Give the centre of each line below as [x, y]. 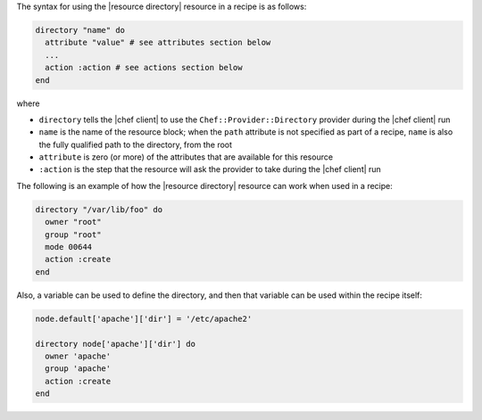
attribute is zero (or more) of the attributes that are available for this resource [186, 157]
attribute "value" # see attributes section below [158, 43]
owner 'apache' [78, 356]
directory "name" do [80, 30]
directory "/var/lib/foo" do [99, 209]
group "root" [73, 235]
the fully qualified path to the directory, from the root [135, 144]
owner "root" [73, 222]
